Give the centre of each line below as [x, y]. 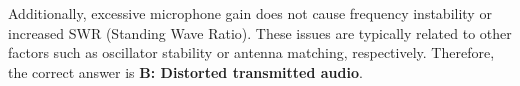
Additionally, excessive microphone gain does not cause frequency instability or [250, 13]
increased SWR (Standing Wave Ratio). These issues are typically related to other [260, 32]
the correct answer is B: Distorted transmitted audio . [185, 71]
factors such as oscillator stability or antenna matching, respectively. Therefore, [251, 52]
